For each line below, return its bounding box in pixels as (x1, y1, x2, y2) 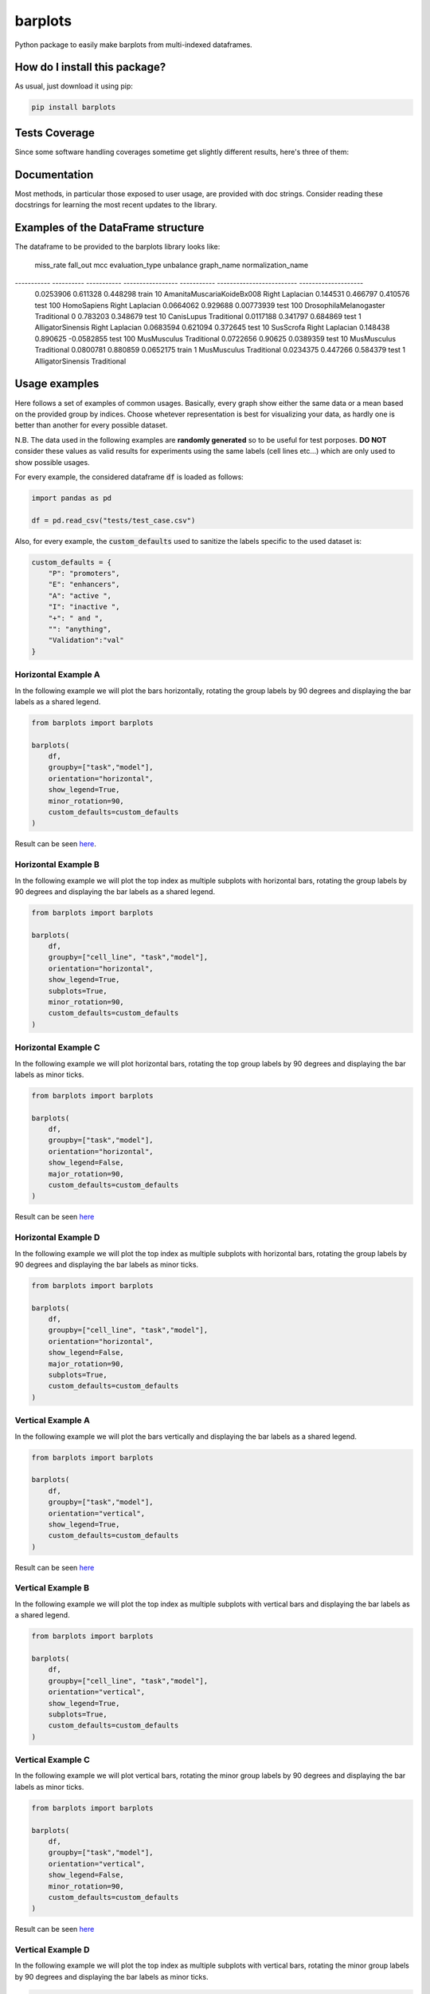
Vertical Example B (14, 1582, 89, 1594)
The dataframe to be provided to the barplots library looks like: (14, 242, 221, 251)
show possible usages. (14, 457, 91, 467)
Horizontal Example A (14, 669, 100, 680)
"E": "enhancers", (48, 580, 120, 589)
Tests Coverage (14, 126, 95, 140)
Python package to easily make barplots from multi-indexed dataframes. (14, 40, 252, 49)
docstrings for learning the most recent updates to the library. (14, 200, 217, 210)
